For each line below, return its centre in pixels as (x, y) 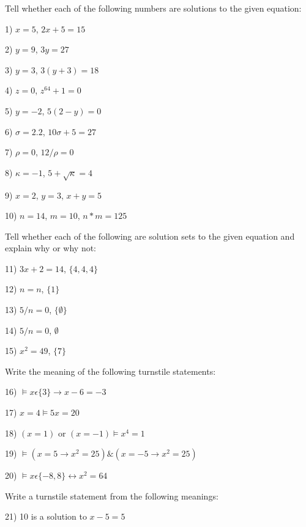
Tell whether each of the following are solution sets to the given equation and (150, 236)
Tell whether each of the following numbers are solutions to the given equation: (153, 8)
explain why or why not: (51, 248)
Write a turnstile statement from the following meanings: (112, 496)
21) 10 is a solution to (46, 516)
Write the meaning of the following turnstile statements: (110, 371)
